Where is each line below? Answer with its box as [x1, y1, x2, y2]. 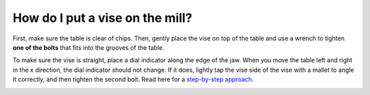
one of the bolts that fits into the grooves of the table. [12, 43, 164, 51]
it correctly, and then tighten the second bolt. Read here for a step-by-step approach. [12, 75, 254, 83]
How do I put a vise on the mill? [12, 10, 193, 25]
